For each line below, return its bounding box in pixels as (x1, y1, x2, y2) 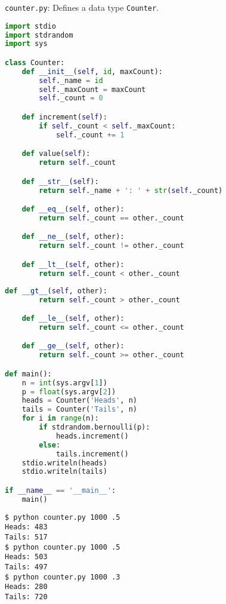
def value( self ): (21, 149, 91, 158)
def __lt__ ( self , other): (21, 260, 125, 269)
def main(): (5, 369, 52, 378)
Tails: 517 (5, 533, 48, 542)
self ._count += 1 (55, 130, 125, 139)
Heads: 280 (5, 582, 48, 591)
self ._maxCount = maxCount (39, 85, 146, 94)
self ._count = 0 (39, 94, 103, 103)
